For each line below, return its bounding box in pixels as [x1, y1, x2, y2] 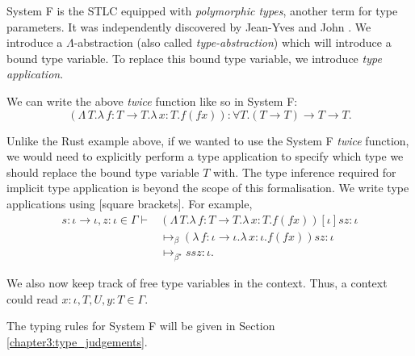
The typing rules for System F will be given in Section [6, 317, 275, 334]
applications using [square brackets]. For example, [6, 195, 253, 212]
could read [6, 290, 58, 307]
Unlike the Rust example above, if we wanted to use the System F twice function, [6, 132, 409, 149]
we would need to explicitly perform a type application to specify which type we [6, 148, 404, 165]
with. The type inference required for [213, 163, 396, 180]
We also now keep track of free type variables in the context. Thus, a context [6, 274, 388, 291]
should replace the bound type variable [6, 163, 199, 180]
